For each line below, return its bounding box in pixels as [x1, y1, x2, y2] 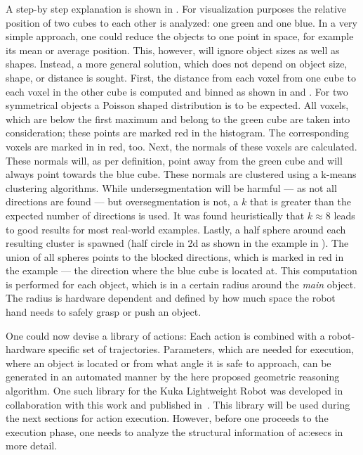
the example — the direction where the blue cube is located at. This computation [6, 263, 357, 278]
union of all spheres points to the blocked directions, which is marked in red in [6, 249, 344, 264]
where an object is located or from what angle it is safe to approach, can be [6, 355, 331, 370]
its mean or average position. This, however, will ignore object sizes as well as [6, 42, 340, 57]
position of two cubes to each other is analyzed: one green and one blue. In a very [6, 15, 357, 30]
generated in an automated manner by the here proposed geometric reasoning [6, 369, 340, 384]
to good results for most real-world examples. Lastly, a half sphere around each [6, 222, 346, 236]
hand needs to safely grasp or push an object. [6, 305, 202, 319]
